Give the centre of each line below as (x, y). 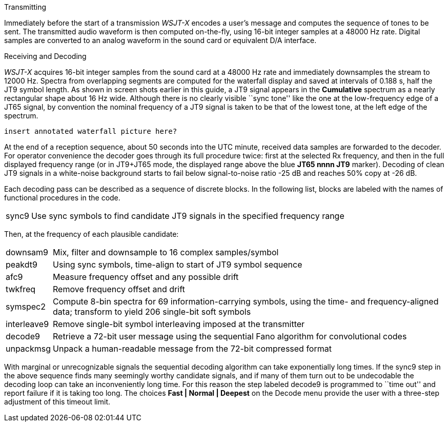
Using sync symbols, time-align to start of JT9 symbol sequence (178, 265)
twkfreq (21, 289)
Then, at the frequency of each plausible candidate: (91, 234)
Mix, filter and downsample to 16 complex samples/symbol (166, 252)
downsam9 (27, 252)
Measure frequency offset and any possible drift (146, 277)
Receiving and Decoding (45, 56)
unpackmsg (28, 349)
